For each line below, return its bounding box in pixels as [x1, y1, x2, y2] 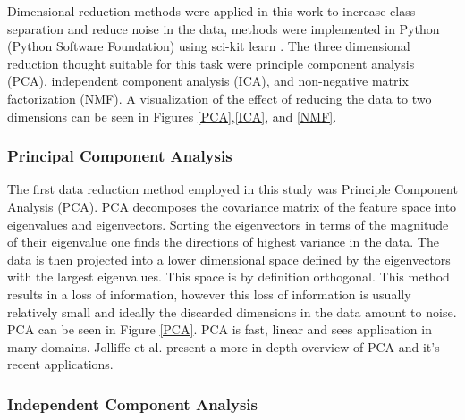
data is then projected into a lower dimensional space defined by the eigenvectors [7, 249, 451, 268]
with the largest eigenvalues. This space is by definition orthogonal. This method [7, 267, 450, 286]
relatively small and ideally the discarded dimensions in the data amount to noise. [7, 302, 457, 321]
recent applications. [7, 355, 114, 374]
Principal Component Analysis [7, 145, 232, 167]
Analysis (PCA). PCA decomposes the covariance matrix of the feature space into [7, 197, 457, 215]
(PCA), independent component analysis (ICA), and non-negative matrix [7, 71, 409, 90]
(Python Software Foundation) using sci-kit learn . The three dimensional [7, 37, 410, 55]
